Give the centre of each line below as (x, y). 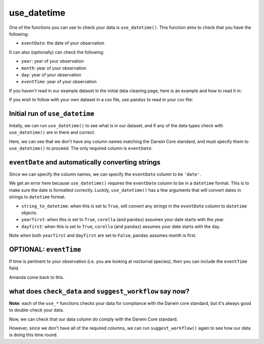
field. (14, 268)
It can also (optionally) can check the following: (57, 52)
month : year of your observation (54, 68)
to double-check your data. (37, 310)
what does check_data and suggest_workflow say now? (99, 291)
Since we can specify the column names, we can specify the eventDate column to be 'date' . (105, 174)
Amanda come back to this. (37, 277)
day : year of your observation (51, 75)
